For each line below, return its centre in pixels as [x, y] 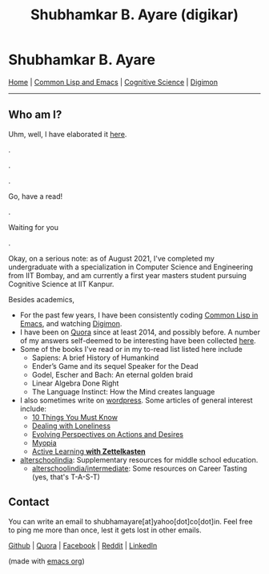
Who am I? [35, 115]
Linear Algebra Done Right [75, 383]
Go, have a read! [36, 196]
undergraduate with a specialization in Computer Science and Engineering [131, 267]
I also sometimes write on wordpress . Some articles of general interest [137, 400]
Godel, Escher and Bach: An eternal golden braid [112, 374]
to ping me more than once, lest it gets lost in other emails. [105, 530]
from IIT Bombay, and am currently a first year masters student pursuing [127, 275]
